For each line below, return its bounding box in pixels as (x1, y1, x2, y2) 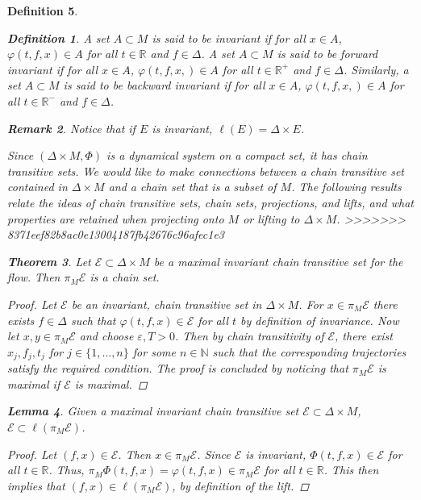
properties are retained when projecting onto (7, 210, 224, 227)
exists (7, 311, 35, 328)
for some (132, 343, 176, 360)
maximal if (7, 375, 60, 392)
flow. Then (7, 269, 60, 285)
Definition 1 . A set (7, 29, 110, 46)
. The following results (291, 178, 402, 195)
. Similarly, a (344, 60, 409, 77)
